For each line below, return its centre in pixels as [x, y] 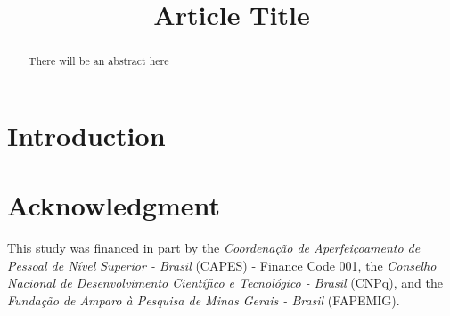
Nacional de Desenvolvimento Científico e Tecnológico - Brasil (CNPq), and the [225, 283]
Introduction [86, 135]
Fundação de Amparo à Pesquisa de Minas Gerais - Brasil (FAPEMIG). [204, 300]
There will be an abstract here [98, 61]
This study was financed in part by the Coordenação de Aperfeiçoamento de [214, 248]
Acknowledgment [114, 205]
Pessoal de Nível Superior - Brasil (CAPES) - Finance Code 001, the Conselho [222, 265]
